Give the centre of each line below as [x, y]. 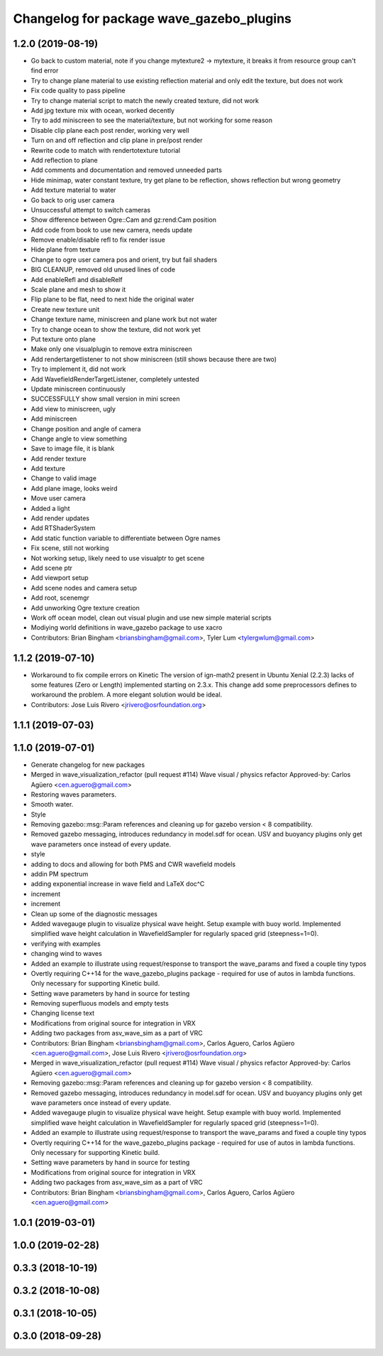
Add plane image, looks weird [74, 488]
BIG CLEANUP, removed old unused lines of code [103, 269]
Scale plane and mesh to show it [78, 290]
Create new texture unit [65, 309]
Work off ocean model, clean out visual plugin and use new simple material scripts [151, 618]
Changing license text [63, 1013]
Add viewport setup [60, 578]
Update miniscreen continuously [78, 389]
